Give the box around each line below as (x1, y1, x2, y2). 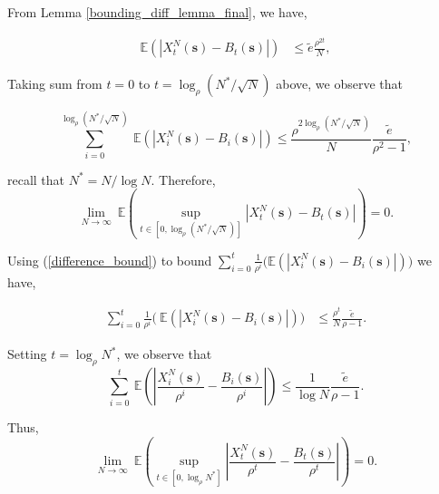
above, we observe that (276, 74, 403, 93)
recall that (7, 170, 65, 189)
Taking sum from (7, 74, 102, 93)
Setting (7, 344, 47, 363)
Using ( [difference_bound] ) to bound (7, 250, 212, 269)
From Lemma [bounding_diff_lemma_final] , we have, (7, 3, 307, 21)
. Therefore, (151, 170, 216, 189)
